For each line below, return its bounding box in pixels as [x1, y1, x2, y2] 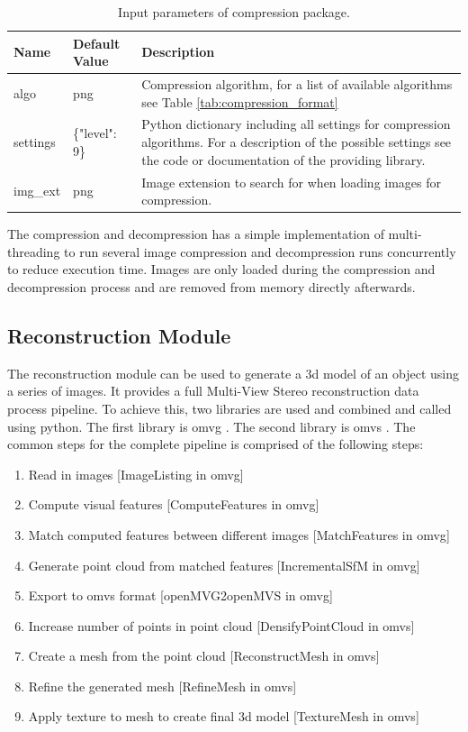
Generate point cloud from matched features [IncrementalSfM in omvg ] [28, 555, 420, 574]
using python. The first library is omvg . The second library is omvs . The [7, 416, 416, 435]
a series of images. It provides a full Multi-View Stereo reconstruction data [7, 381, 419, 400]
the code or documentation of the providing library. [141, 150, 426, 169]
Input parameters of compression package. [118, 3, 350, 21]
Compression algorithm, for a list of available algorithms [141, 75, 453, 94]
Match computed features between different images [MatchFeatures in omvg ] [28, 525, 450, 544]
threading [7, 242, 60, 261]
